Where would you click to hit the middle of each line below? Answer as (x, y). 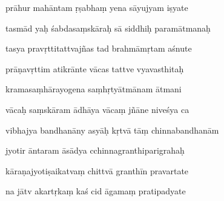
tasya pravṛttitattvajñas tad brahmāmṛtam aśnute (99, 48)
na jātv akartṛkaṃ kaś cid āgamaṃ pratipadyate (96, 191)
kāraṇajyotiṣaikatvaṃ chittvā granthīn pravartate (97, 170)
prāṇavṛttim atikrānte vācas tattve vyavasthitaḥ (95, 68)
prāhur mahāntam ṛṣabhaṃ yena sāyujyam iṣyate (97, 7)
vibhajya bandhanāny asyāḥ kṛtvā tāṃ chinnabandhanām (112, 130)
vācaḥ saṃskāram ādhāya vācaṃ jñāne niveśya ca (97, 109)
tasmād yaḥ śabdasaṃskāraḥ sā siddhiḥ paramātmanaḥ (108, 28)
